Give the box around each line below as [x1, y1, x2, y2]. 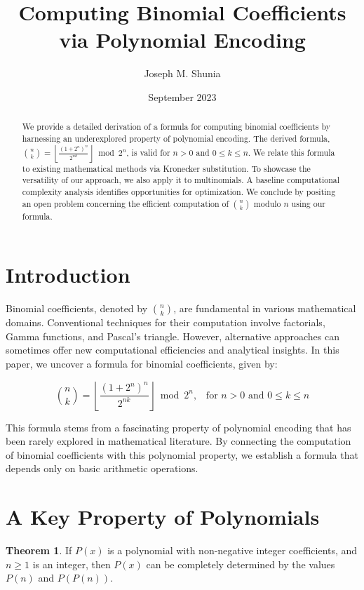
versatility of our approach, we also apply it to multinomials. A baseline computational [22, 174, 340, 186]
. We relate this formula [248, 146, 335, 158]
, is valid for [126, 146, 170, 158]
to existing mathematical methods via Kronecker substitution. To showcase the [22, 162, 311, 174]
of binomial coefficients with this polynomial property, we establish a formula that [6, 447, 358, 462]
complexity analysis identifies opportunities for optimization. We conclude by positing [22, 185, 336, 197]
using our [291, 197, 325, 209]
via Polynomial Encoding [59, 25, 306, 54]
